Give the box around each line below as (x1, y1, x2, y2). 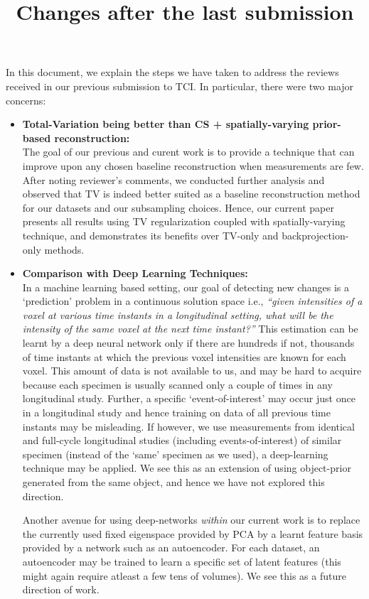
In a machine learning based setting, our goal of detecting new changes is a (22, 279, 350, 294)
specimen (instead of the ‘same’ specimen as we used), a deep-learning (22, 446, 328, 461)
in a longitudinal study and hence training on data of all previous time (22, 405, 331, 420)
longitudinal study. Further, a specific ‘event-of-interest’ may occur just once (22, 391, 355, 406)
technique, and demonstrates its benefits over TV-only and (22, 227, 279, 242)
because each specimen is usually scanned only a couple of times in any (22, 377, 333, 392)
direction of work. (22, 582, 100, 597)
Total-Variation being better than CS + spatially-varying (22, 117, 309, 131)
